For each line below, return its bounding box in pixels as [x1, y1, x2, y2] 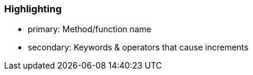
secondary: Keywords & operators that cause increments [28, 42, 249, 53]
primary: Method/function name [28, 24, 152, 35]
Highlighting [4, 3, 62, 15]
